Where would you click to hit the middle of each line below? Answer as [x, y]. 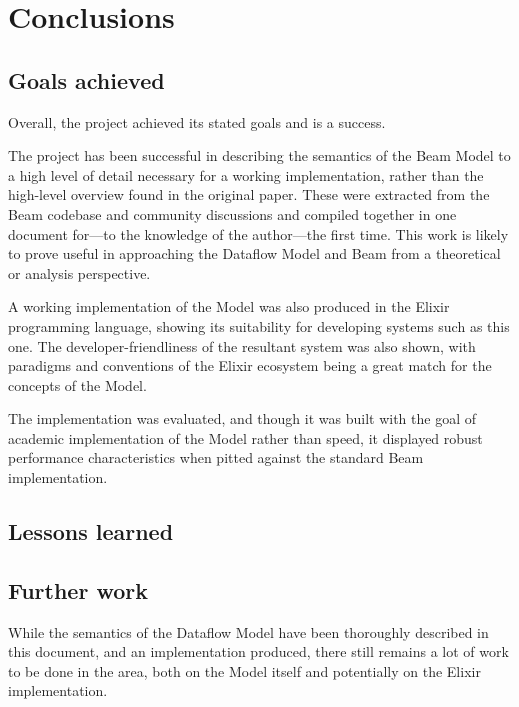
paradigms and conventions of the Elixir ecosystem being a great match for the [250, 365]
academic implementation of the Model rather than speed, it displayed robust [245, 437]
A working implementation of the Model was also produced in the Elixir [229, 306]
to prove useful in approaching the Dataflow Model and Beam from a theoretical [254, 253]
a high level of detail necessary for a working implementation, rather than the [246, 174]
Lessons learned [91, 531]
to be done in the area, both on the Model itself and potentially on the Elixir [244, 670]
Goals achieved [86, 79]
